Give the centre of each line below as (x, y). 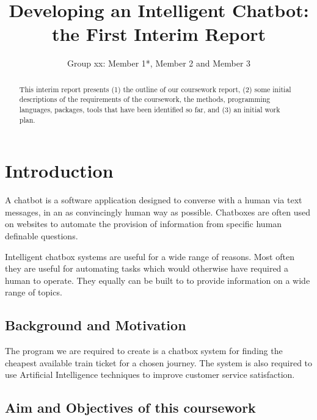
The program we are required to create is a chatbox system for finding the (144, 351)
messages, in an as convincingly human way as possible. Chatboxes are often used (158, 212)
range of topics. (34, 292)
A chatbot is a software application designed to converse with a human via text (154, 200)
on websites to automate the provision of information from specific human (144, 224)
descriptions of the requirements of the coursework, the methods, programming (145, 99)
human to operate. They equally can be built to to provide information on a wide (158, 280)
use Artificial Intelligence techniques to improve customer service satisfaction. (150, 375)
